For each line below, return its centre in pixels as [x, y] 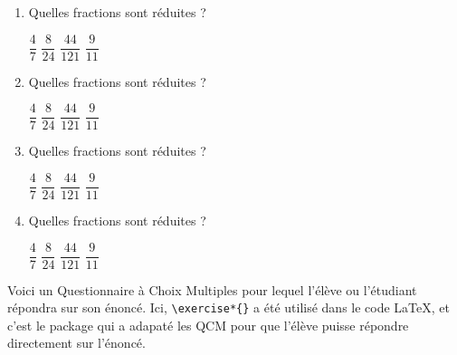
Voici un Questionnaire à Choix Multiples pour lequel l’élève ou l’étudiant [212, 289]
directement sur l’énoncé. [76, 343]
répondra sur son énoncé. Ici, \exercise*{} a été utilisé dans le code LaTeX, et [228, 307]
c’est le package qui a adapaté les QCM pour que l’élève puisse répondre [208, 325]
